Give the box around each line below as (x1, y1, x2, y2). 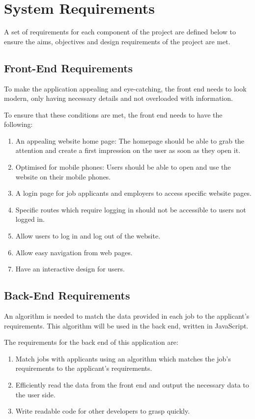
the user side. (15, 389, 56, 399)
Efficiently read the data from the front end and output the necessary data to (15, 380, 249, 389)
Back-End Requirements (4, 288, 130, 303)
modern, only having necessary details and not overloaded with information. (4, 93, 233, 103)
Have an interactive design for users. (15, 264, 125, 274)
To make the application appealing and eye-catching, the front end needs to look (4, 83, 247, 93)
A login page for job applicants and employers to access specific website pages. (15, 188, 252, 198)
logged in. (15, 214, 45, 224)
